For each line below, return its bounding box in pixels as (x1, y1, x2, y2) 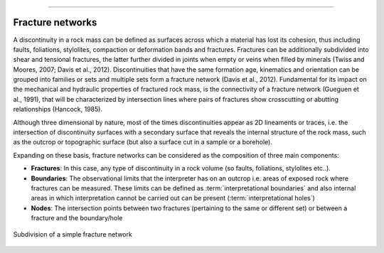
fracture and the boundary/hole (31, 214, 123, 222)
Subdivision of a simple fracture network (13, 230, 133, 238)
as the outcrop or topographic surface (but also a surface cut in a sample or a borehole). (13, 138, 273, 146)
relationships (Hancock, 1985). (13, 105, 103, 114)
